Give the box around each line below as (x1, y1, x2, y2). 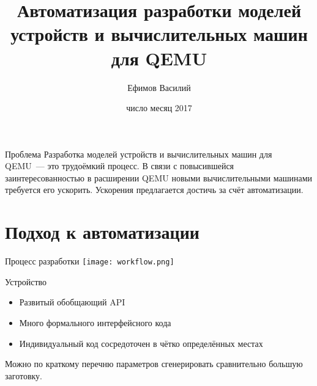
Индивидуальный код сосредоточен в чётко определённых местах (19, 337, 263, 349)
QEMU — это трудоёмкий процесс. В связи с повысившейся (5, 159, 234, 172)
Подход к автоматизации (5, 219, 200, 244)
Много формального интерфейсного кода (19, 316, 171, 329)
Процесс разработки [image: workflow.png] (5, 255, 174, 268)
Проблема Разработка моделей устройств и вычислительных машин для (5, 147, 272, 160)
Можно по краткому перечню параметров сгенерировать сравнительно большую (5, 357, 303, 370)
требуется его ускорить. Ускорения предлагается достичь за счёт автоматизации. (5, 183, 304, 196)
